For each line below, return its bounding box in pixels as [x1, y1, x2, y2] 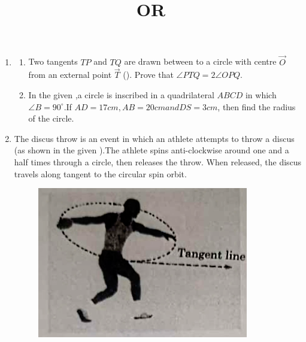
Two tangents [28, 55, 78, 68]
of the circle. [28, 112, 74, 125]
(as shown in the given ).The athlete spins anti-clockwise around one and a [14, 144, 289, 156]
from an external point [28, 68, 112, 81]
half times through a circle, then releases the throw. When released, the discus [14, 155, 302, 168]
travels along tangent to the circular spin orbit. [14, 167, 187, 180]
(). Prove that [123, 68, 174, 81]
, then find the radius [217, 100, 296, 113]
